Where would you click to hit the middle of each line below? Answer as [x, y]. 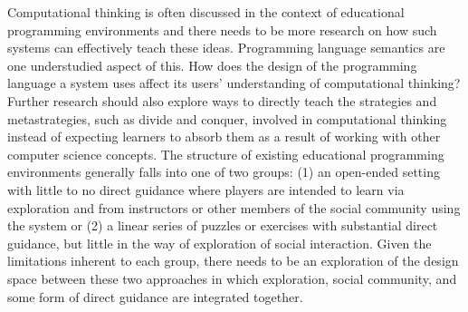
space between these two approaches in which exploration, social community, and [232, 278]
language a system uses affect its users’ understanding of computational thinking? [234, 83]
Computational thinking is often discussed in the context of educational [206, 12]
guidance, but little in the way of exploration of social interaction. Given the [220, 243]
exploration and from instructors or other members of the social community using [234, 207]
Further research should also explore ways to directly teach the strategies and [222, 100]
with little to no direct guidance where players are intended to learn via [206, 189]
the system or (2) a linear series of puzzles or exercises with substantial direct [223, 225]
